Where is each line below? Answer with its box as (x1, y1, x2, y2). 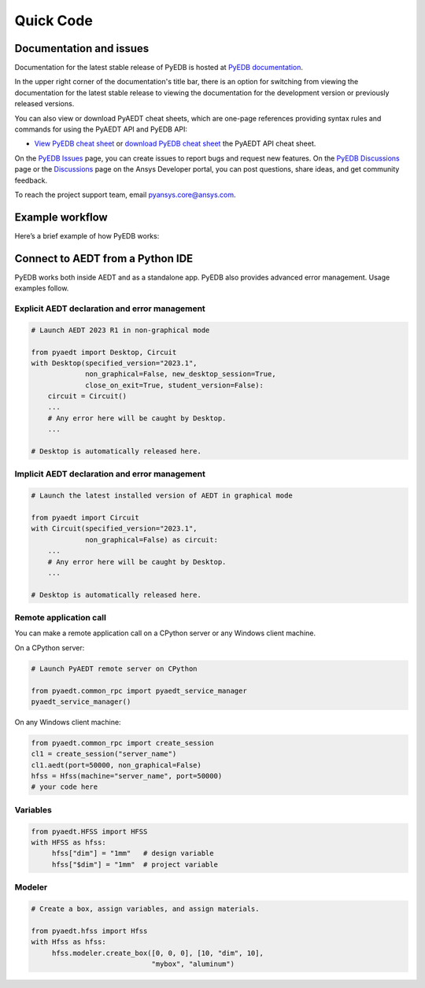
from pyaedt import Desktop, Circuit (31, 347, 177, 357)
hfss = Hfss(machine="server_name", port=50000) (31, 772, 223, 781)
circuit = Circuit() (47, 392, 128, 401)
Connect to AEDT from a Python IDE (14, 252, 194, 265)
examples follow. (14, 283, 69, 293)
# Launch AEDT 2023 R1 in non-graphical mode (31, 325, 210, 335)
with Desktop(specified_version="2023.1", (31, 358, 198, 368)
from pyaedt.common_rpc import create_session (31, 738, 214, 747)
